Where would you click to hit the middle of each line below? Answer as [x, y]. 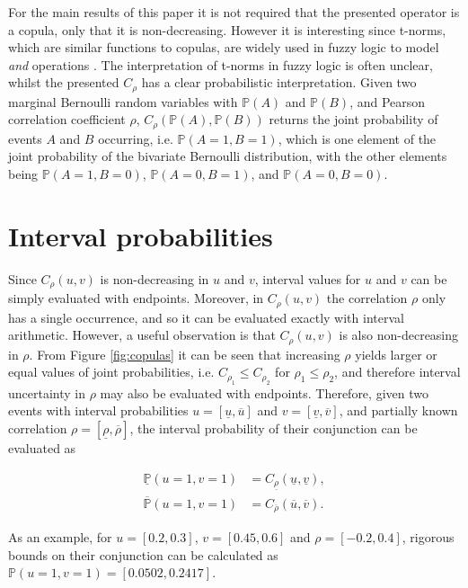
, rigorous [428, 537]
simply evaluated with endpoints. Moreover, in [136, 298]
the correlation [367, 298]
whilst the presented [64, 82]
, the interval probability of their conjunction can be [274, 428]
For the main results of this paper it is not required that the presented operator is [234, 12]
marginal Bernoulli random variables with [123, 101]
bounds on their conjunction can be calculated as [143, 554]
